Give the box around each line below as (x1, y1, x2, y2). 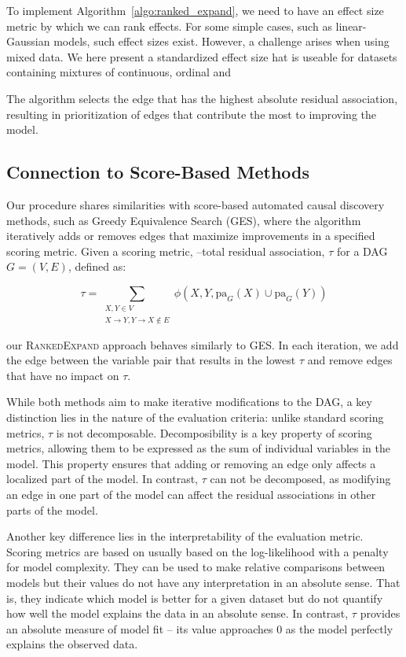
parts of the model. (6, 501, 98, 518)
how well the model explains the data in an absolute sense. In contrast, (6, 605, 349, 622)
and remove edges (307, 352, 393, 368)
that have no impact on (6, 367, 119, 383)
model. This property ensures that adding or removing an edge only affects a (6, 455, 376, 471)
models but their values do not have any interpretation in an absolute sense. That (6, 574, 401, 590)
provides (360, 605, 401, 622)
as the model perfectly (285, 620, 393, 637)
